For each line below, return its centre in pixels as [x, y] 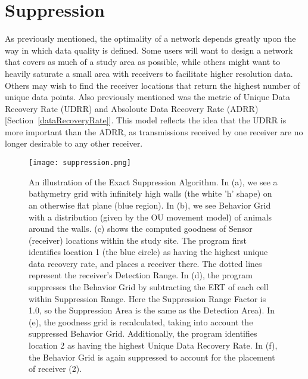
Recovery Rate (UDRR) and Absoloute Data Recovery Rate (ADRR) [132, 108]
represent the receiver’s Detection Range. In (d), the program [141, 275]
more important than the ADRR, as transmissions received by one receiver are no [154, 131]
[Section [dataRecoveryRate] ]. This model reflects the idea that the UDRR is [146, 120]
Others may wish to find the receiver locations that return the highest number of [153, 85]
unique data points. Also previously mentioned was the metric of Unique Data [147, 97]
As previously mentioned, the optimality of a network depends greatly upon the [150, 38]
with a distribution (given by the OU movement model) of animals [150, 217]
